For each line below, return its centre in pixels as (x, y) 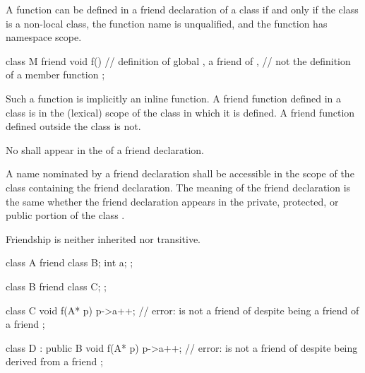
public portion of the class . (65, 215)
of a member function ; (55, 75)
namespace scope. (44, 37)
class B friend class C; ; (56, 286)
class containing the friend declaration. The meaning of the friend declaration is (178, 187)
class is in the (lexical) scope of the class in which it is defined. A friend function (180, 112)
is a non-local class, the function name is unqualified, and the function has (167, 23)
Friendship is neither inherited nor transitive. (103, 238)
